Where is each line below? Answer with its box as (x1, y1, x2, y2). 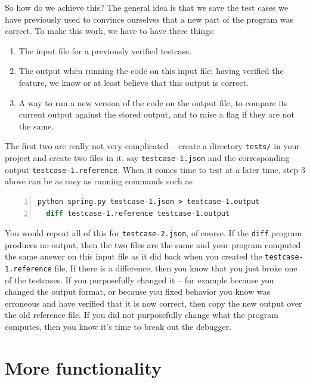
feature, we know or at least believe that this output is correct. (18, 76, 249, 88)
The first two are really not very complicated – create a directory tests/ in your (5, 140, 300, 152)
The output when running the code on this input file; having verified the (18, 64, 284, 77)
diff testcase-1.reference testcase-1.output (46, 209, 230, 218)
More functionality (5, 355, 162, 379)
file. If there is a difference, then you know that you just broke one (54, 262, 297, 274)
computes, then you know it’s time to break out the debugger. (5, 320, 232, 333)
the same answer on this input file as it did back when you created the (5, 250, 262, 262)
